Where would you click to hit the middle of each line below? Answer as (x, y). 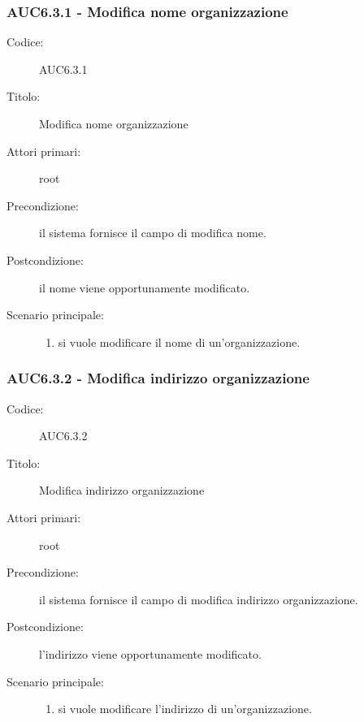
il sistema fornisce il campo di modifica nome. (153, 233)
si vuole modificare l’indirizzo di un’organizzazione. (185, 709)
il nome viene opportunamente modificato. (145, 287)
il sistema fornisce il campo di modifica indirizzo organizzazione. (199, 599)
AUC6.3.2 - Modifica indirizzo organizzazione (158, 378)
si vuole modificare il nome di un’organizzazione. (179, 342)
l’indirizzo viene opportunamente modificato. (150, 653)
